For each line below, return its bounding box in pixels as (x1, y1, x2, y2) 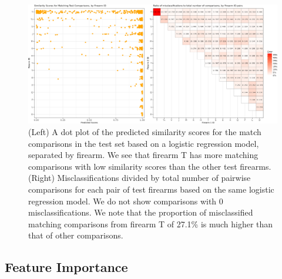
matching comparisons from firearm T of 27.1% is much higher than (28, 217, 273, 230)
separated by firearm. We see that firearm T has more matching (28, 149, 258, 161)
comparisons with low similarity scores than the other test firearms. (28, 160, 271, 172)
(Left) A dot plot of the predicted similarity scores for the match (28, 126, 261, 138)
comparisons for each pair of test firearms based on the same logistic (28, 183, 274, 196)
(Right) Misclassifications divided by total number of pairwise (28, 172, 251, 184)
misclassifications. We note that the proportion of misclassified (28, 206, 253, 219)
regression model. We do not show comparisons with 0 (28, 194, 223, 207)
